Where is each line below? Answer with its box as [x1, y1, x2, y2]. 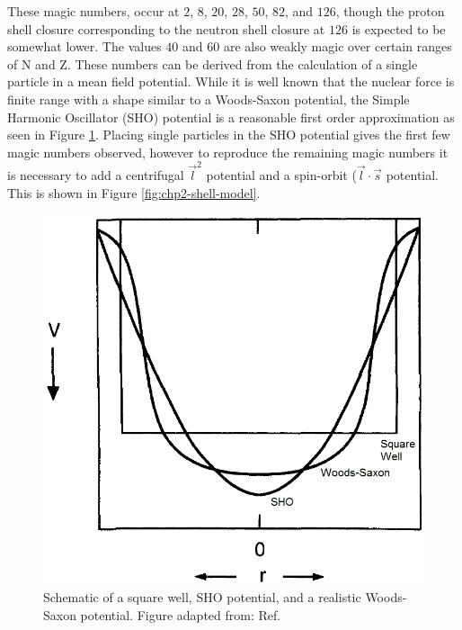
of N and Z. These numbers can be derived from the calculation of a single [7, 54, 418, 73]
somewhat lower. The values [7, 37, 162, 56]
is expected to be [351, 19, 446, 38]
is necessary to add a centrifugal [7, 166, 184, 184]
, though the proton [335, 2, 445, 20]
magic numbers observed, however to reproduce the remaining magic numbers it [7, 142, 449, 161]
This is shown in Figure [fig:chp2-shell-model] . [7, 183, 261, 202]
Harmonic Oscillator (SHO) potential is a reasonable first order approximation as [7, 107, 455, 126]
